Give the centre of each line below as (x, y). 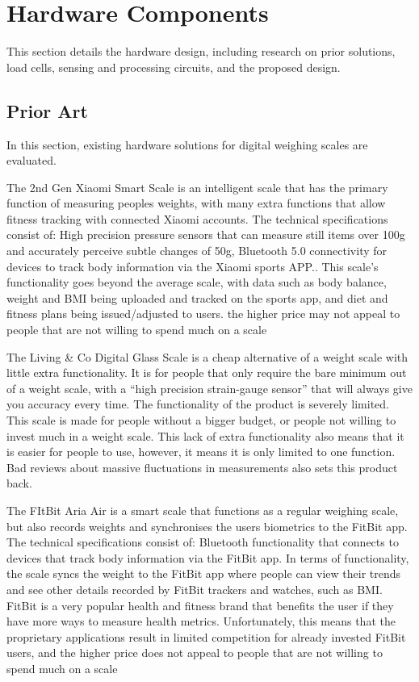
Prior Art (47, 110)
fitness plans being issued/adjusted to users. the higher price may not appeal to (203, 314)
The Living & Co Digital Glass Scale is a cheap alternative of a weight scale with (207, 356)
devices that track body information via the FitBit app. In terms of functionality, (208, 557)
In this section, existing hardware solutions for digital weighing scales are (187, 144)
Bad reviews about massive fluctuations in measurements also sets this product (202, 467)
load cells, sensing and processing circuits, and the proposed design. (174, 67)
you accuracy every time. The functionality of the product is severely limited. (198, 404)
